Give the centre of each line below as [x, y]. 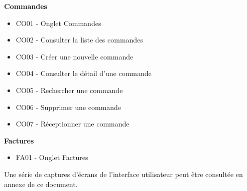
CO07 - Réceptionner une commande [73, 124]
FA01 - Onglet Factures [52, 157]
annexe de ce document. [41, 184]
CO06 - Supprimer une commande [69, 107]
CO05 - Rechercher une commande [69, 90]
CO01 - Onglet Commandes [58, 23]
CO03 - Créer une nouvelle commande [75, 56]
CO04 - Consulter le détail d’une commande [84, 73]
